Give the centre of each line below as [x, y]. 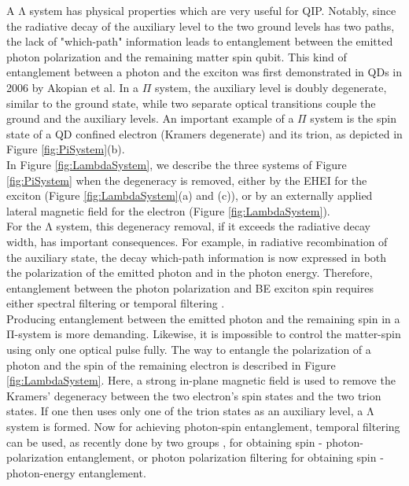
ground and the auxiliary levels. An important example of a [150, 118]
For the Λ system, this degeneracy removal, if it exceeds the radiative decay [188, 226]
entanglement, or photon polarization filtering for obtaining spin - [225, 457]
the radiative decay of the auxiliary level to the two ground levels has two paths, [201, 26]
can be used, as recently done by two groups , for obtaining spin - [164, 442]
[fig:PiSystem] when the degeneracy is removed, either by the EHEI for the [187, 180]
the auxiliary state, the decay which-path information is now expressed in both [197, 257]
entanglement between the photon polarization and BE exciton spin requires [190, 287]
